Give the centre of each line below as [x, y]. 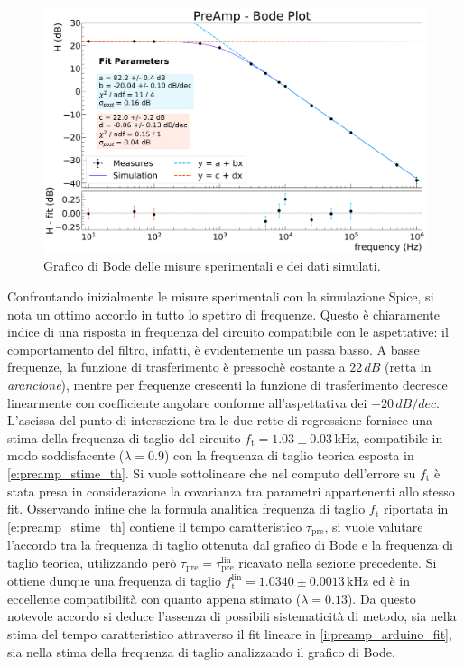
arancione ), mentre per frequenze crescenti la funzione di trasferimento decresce [227, 385]
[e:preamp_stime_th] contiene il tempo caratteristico [155, 526]
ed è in [391, 581]
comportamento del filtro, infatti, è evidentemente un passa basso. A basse [213, 349]
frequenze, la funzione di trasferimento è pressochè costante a [176, 367]
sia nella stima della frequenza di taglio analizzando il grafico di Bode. [201, 651]
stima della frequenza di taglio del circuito [124, 437]
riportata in [416, 509]
